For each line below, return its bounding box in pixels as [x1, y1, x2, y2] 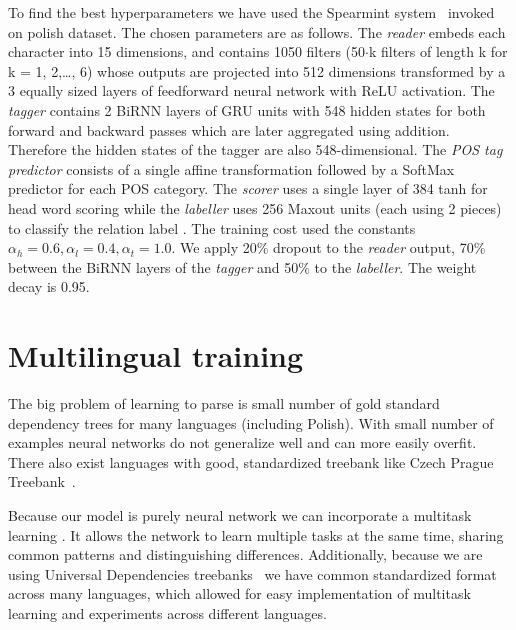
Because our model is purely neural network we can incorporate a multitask [8, 505, 472, 525]
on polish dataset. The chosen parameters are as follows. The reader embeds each [8, 21, 506, 42]
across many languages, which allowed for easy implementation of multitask [8, 583, 471, 604]
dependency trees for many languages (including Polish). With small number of [8, 412, 494, 433]
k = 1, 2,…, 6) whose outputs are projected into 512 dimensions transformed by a [8, 60, 506, 81]
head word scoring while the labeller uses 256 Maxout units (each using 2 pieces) [8, 197, 502, 218]
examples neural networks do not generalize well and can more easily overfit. [8, 432, 477, 453]
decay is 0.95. [8, 276, 90, 297]
